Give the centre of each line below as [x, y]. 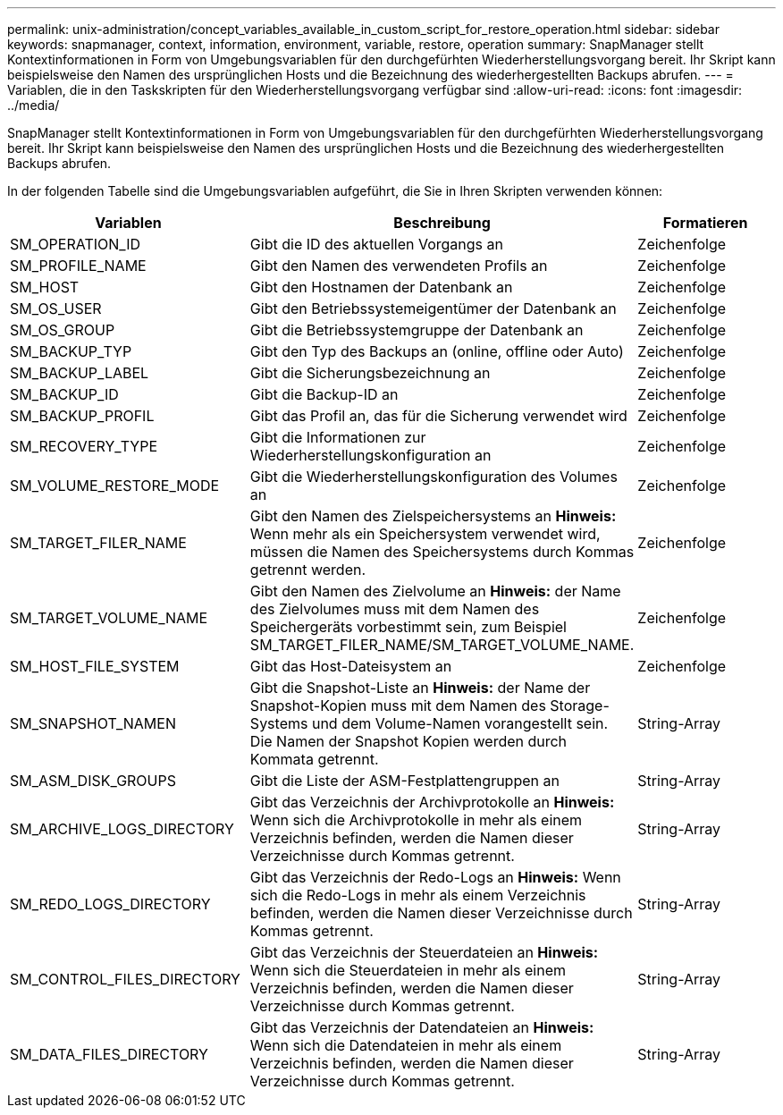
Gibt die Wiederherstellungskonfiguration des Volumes [434, 477]
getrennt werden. [308, 570]
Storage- [580, 705]
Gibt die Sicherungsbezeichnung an [370, 373]
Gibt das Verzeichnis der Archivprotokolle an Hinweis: [432, 802]
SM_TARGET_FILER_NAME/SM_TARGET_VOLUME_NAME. [442, 645]
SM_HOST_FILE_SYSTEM [95, 666]
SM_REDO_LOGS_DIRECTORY [110, 904]
